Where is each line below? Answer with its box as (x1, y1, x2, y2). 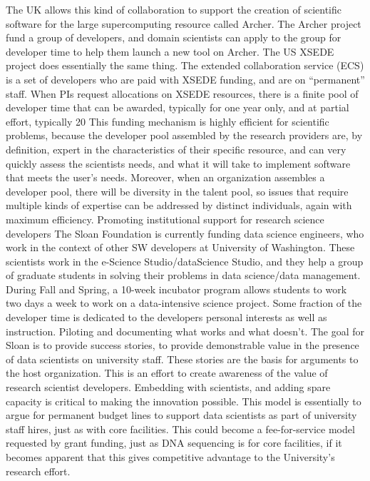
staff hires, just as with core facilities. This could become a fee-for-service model (6, 421, 355, 436)
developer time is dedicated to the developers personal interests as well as (6, 310, 327, 325)
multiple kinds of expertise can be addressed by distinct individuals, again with (6, 198, 352, 213)
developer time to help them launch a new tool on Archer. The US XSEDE (6, 44, 334, 59)
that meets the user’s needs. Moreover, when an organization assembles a (6, 170, 325, 185)
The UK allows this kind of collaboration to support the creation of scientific (6, 2, 342, 16)
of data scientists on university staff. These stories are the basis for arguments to (6, 351, 359, 366)
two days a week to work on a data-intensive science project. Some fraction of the (6, 295, 362, 310)
